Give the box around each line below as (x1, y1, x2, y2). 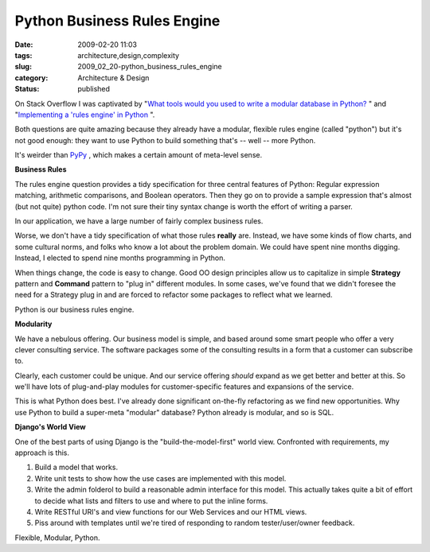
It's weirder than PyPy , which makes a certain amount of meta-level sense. (14, 150, 263, 160)
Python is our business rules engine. (14, 305, 135, 314)
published (77, 84, 111, 94)
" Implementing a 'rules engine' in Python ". (14, 110, 155, 119)
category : (14, 72, 49, 83)
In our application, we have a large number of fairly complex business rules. (14, 216, 264, 226)
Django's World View (14, 422, 87, 432)
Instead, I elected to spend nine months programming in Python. (14, 253, 226, 262)
